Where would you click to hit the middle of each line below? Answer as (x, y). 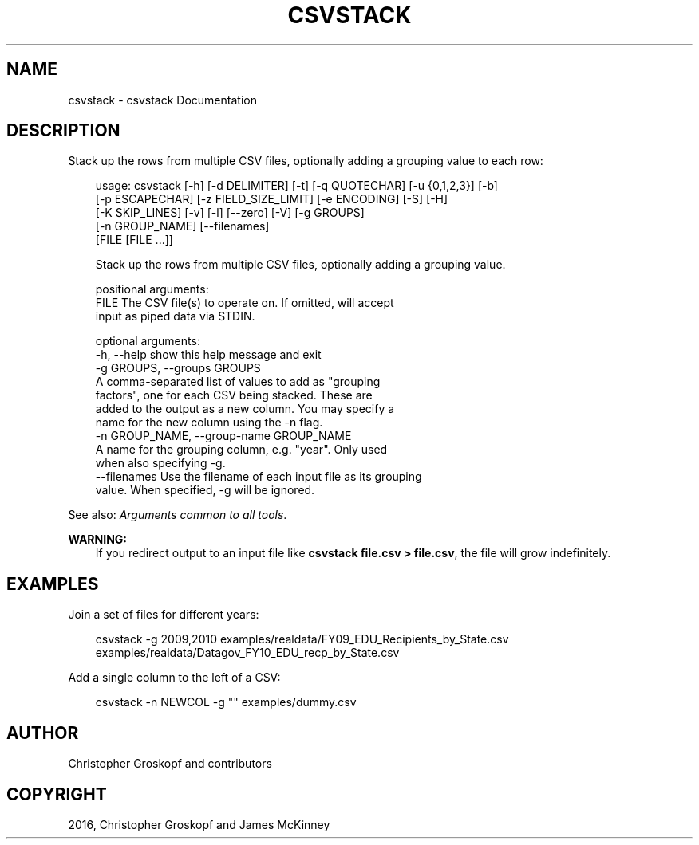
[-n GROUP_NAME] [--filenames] (182, 226)
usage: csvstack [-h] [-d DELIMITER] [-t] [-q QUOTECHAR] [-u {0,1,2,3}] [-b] (296, 186)
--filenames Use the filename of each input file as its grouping (259, 477)
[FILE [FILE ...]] (134, 240)
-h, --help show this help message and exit (208, 355)
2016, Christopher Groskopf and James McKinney (199, 824)
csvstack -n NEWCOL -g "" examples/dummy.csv (226, 702)
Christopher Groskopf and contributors (170, 764)
